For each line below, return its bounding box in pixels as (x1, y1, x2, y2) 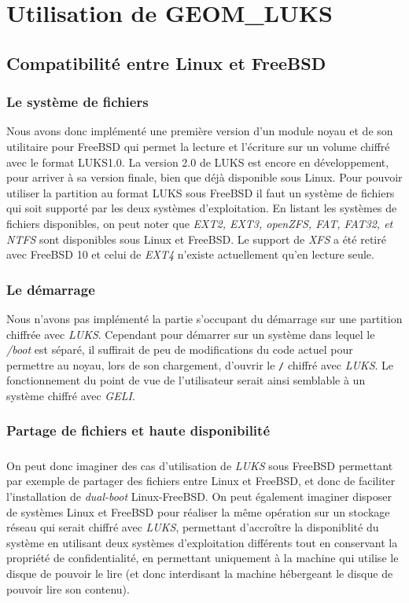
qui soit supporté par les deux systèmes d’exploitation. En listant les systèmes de (6, 200, 397, 216)
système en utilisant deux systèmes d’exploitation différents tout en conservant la (6, 534, 398, 550)
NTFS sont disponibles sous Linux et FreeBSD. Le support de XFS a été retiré (6, 230, 386, 247)
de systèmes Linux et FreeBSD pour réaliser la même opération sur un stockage (6, 503, 390, 520)
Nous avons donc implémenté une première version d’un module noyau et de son (6, 123, 393, 139)
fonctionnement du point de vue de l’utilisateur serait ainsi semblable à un (6, 372, 366, 388)
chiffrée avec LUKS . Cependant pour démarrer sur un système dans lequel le (6, 325, 375, 342)
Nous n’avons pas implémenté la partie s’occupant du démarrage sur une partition (6, 310, 403, 326)
